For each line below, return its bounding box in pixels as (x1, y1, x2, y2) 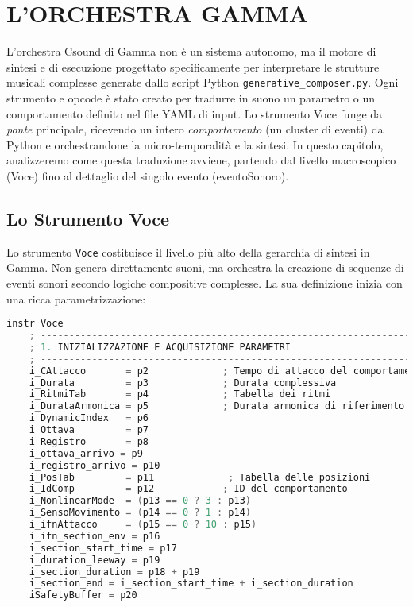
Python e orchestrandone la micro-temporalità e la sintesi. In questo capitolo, (6, 136, 384, 153)
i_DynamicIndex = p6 (29, 412, 149, 424)
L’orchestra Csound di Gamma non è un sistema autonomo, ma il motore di (6, 43, 376, 60)
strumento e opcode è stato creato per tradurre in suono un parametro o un (6, 89, 376, 106)
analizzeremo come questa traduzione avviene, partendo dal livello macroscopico (6, 152, 396, 168)
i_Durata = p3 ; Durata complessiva (29, 377, 337, 389)
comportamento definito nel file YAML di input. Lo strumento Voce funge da (6, 105, 383, 122)
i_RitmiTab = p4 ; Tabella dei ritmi (29, 389, 331, 400)
